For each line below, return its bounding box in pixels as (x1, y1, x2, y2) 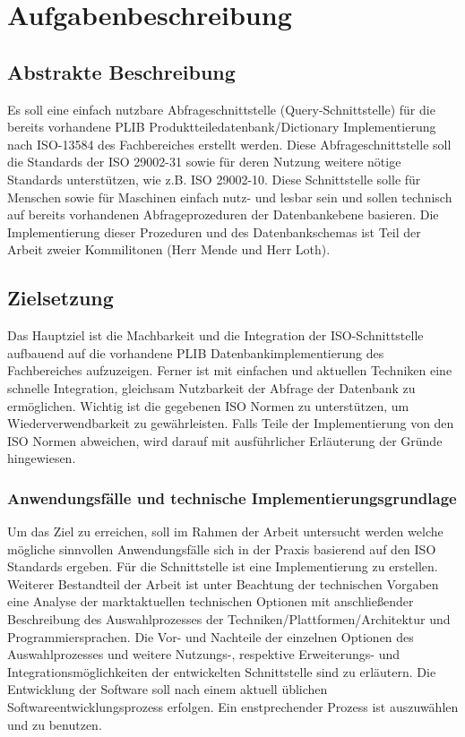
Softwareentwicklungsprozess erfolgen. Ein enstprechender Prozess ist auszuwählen (7, 698, 459, 716)
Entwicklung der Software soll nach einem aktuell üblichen (7, 680, 328, 698)
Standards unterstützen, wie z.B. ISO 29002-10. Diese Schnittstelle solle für (7, 169, 421, 188)
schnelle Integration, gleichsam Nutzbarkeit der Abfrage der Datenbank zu (7, 378, 416, 397)
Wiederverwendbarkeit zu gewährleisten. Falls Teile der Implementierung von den (7, 414, 454, 433)
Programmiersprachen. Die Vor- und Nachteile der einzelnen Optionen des (7, 627, 414, 646)
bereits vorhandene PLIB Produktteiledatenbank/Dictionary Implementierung (7, 117, 436, 136)
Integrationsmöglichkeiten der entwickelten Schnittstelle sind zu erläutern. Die (7, 662, 436, 681)
